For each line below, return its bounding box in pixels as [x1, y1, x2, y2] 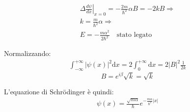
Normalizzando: [4, 48, 51, 58]
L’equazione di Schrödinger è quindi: [4, 86, 114, 96]
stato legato [116, 31, 152, 39]
